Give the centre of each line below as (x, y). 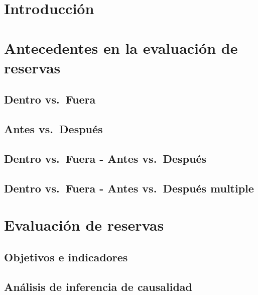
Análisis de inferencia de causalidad (98, 286)
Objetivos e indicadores (66, 257)
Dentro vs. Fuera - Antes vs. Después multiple (129, 188)
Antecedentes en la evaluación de (121, 47)
